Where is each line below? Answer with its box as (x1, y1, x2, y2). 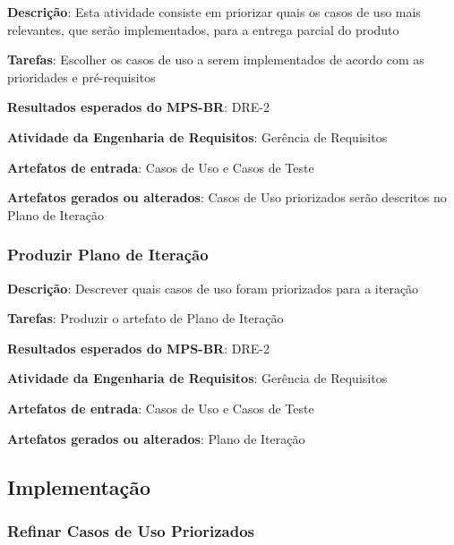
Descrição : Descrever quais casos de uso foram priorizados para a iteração (7, 278, 419, 297)
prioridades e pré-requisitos (7, 67, 156, 86)
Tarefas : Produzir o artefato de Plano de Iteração (7, 309, 284, 328)
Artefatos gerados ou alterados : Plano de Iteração (7, 429, 305, 447)
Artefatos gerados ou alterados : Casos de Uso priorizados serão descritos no (7, 188, 447, 207)
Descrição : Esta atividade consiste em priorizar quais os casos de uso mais (7, 3, 421, 21)
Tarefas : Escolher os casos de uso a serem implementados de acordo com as (7, 50, 424, 69)
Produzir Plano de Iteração (7, 243, 209, 266)
